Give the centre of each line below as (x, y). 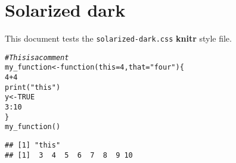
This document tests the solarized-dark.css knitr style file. (118, 38)
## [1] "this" (33, 145)
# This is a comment (37, 57)
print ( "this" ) (33, 87)
